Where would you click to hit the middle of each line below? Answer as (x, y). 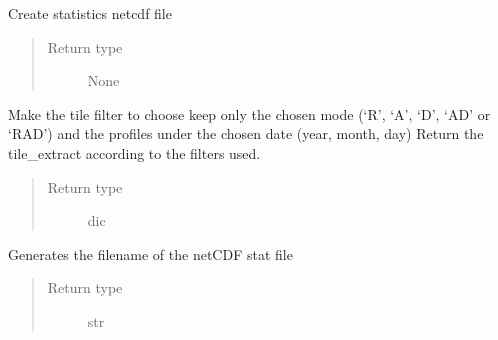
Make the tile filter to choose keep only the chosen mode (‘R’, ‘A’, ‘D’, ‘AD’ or (249, 113)
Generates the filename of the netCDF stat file (150, 253)
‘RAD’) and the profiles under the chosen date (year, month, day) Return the (246, 133)
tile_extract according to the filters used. (134, 152)
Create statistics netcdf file (90, 13)
